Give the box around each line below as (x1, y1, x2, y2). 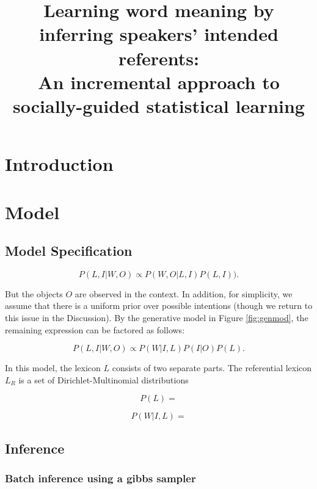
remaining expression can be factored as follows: (5, 323, 185, 336)
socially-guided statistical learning (13, 93, 305, 118)
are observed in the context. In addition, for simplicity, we (75, 287, 293, 300)
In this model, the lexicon (5, 361, 101, 374)
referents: (118, 45, 199, 70)
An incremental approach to (38, 69, 280, 94)
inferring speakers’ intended (39, 21, 279, 46)
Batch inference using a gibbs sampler (5, 471, 196, 486)
